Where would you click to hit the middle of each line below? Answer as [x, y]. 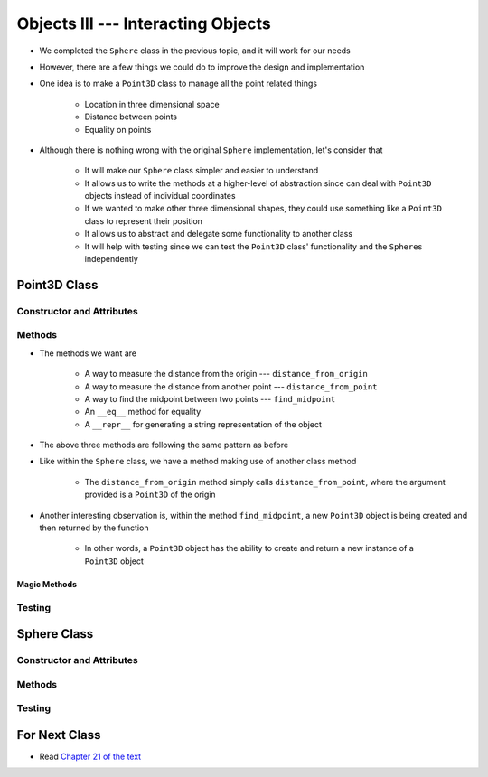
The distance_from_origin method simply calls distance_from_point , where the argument [265, 482]
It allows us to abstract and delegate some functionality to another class [218, 234]
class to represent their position [144, 220]
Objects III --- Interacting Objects [144, 23]
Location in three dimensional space [152, 104]
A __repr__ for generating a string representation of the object [203, 424]
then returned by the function [94, 528]
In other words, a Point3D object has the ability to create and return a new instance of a [249, 548]
